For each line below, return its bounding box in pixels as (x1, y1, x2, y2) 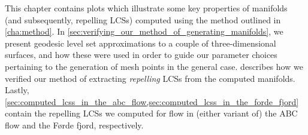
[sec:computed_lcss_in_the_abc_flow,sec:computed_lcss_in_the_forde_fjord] (5, 95, 299, 108)
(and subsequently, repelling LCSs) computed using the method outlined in (5, 13, 281, 26)
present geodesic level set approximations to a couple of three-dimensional (5, 36, 276, 49)
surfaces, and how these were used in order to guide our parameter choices (5, 48, 277, 61)
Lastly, (5, 84, 29, 96)
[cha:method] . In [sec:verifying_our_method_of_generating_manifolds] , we (5, 25, 283, 38)
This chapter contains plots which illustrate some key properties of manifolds (5, 2, 288, 14)
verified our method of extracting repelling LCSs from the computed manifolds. (5, 72, 295, 84)
